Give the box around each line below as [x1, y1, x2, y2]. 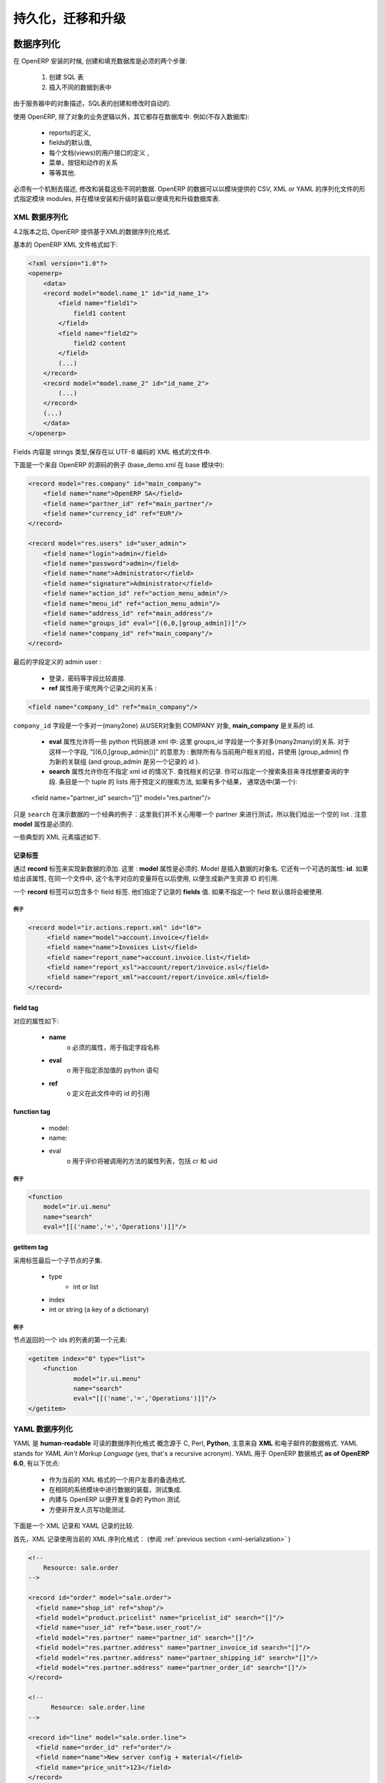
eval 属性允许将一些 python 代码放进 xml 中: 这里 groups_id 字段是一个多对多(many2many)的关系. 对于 [48, 737, 350, 746]
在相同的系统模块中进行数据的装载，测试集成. [48, 1486, 183, 1494]
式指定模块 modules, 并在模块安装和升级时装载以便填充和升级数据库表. [13, 195, 221, 203]
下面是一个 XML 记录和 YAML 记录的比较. [13, 1521, 135, 1530]
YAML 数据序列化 [13, 1424, 73, 1434]
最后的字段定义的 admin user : [13, 658, 102, 666]
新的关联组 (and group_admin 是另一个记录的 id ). [54, 757, 200, 766]
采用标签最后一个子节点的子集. [13, 1256, 103, 1265]
